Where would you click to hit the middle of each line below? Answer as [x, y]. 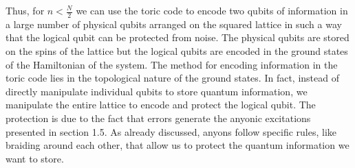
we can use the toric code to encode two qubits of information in [212, 10]
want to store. [35, 158]
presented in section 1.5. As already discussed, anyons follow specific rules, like [171, 131]
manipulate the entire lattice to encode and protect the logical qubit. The [161, 105]
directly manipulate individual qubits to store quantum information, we [157, 91]
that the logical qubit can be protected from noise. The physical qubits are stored [177, 37]
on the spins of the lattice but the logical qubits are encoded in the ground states [177, 51]
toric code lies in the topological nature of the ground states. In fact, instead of [172, 78]
